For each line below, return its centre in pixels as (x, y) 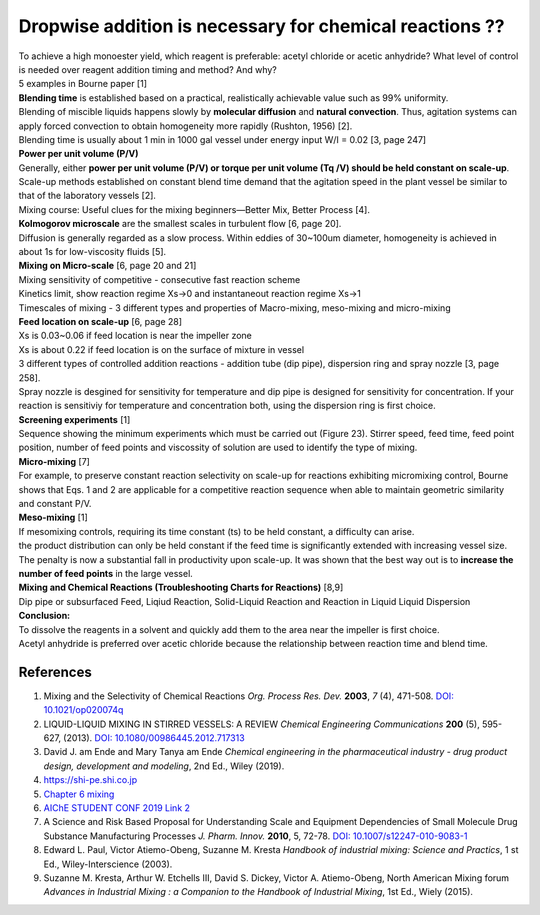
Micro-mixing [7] (54, 461)
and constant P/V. (55, 504)
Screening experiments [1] (74, 419)
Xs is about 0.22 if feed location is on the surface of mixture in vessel (161, 349)
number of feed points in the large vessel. (106, 573)
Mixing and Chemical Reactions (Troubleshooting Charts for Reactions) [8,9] (181, 587)
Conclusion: (44, 616)
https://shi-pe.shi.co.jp (90, 780)
